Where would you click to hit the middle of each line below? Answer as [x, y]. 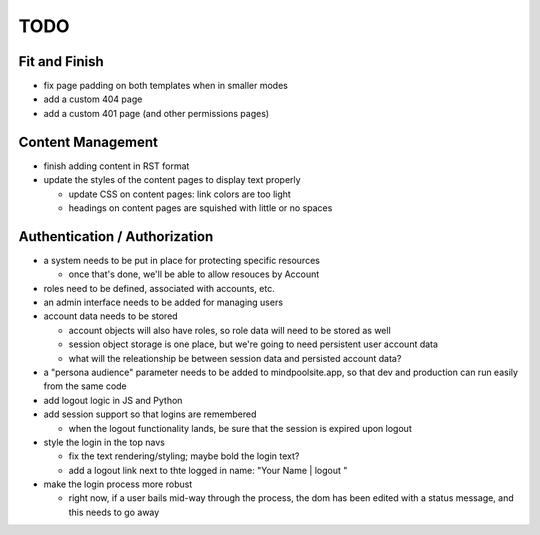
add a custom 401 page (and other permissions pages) [156, 113]
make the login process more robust [118, 484]
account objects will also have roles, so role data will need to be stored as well [230, 330]
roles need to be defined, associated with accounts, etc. [159, 288]
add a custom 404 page [93, 99]
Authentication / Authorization [116, 236]
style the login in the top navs [104, 442]
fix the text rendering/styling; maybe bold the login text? [184, 456]
